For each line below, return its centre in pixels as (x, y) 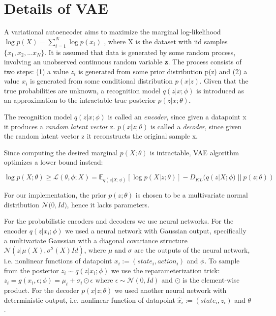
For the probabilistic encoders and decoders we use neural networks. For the (119, 221)
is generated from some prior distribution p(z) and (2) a (163, 71)
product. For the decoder (42, 290)
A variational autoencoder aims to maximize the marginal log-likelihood (112, 32)
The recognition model (38, 117)
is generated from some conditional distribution (102, 81)
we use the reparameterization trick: (165, 270)
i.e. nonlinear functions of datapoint (58, 261)
